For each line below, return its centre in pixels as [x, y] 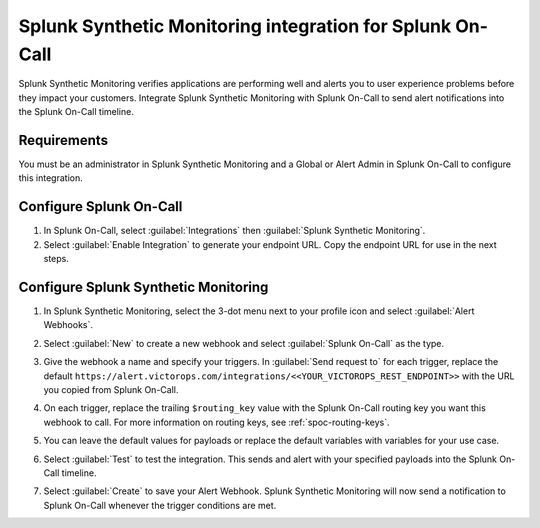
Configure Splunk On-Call [100, 206]
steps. [56, 259]
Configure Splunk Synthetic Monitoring [143, 286]
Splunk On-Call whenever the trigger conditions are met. [160, 505]
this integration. [51, 178]
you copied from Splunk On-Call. [111, 389]
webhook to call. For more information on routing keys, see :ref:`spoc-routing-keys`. [216, 422]
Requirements [63, 140]
